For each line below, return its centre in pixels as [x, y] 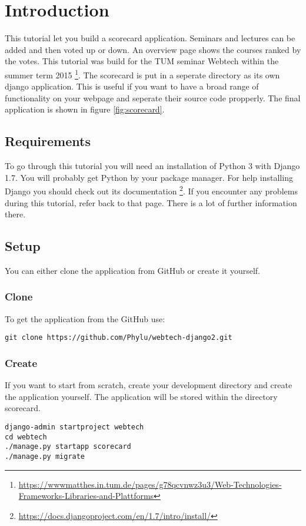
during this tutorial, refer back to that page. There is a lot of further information [151, 202]
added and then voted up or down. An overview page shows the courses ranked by [153, 49]
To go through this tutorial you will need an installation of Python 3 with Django [152, 166]
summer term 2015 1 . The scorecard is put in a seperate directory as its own [142, 74]
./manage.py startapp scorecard [68, 447]
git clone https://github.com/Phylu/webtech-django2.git [119, 338]
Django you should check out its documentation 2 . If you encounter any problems [151, 190]
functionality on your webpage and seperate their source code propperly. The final [153, 97]
